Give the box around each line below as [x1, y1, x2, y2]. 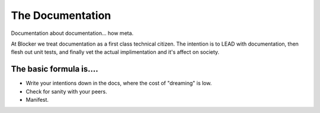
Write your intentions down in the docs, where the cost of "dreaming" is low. [25, 80, 212, 87]
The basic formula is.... [11, 64, 99, 74]
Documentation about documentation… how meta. [11, 30, 134, 37]
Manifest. [25, 96, 49, 104]
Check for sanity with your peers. [25, 88, 107, 95]
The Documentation [11, 9, 111, 22]
